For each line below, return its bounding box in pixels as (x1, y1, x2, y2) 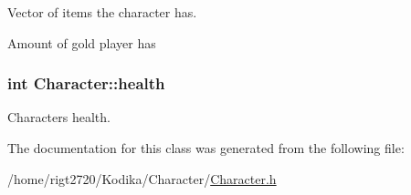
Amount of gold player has (7, 33, 156, 52)
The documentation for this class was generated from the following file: (7, 139, 405, 157)
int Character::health (7, 72, 165, 95)
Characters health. (7, 108, 111, 127)
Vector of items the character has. (7, 3, 197, 21)
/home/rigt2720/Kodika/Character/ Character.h (7, 169, 277, 188)
